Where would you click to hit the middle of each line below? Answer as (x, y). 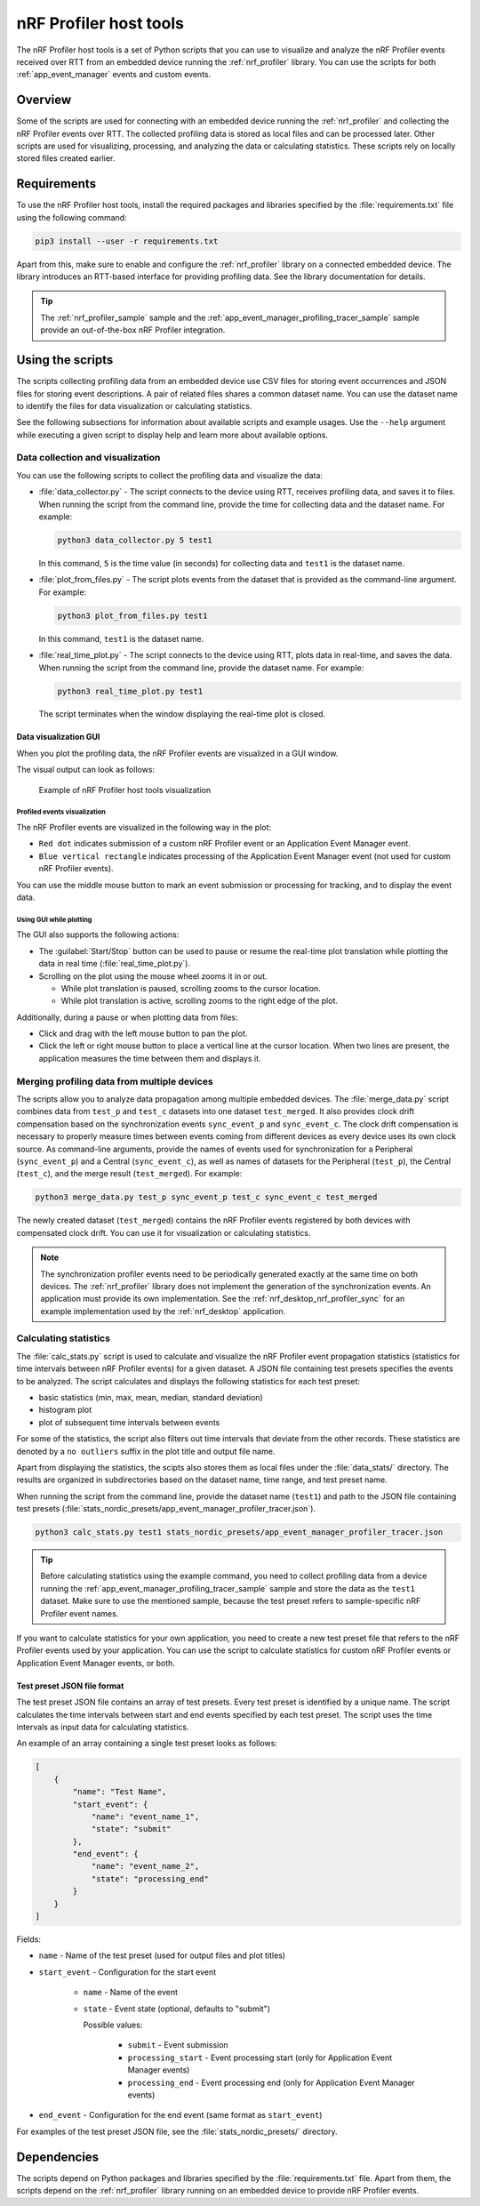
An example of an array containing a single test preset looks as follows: (147, 1744)
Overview (44, 100)
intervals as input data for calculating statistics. (103, 1727)
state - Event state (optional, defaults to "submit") (177, 2009)
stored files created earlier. (66, 158)
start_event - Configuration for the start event (128, 1972)
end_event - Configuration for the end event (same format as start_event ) (180, 2115)
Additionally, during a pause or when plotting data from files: (128, 1017)
